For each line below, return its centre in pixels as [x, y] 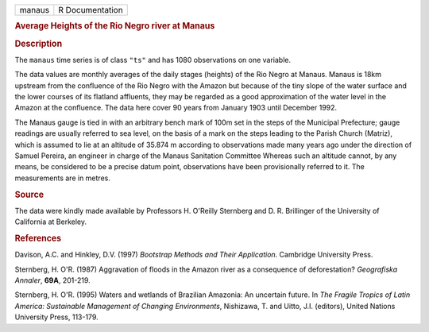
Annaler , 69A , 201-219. [52, 280]
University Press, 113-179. [56, 317]
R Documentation [91, 10]
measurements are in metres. [62, 178]
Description [39, 44]
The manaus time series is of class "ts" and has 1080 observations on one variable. [153, 60]
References [38, 238]
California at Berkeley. [51, 222]
